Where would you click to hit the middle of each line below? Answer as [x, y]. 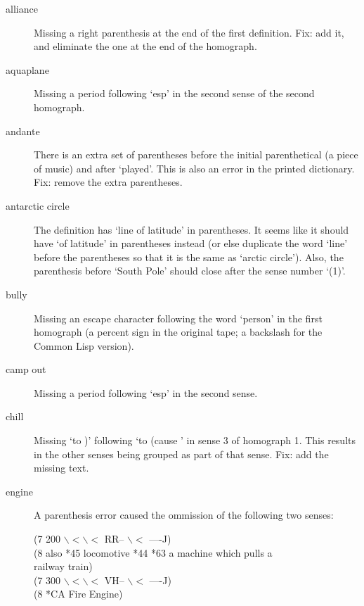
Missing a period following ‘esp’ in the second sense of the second [174, 93]
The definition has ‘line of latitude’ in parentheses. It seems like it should [191, 229]
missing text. [61, 468]
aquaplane [27, 69]
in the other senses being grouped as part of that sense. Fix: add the [181, 454]
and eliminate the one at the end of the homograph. [145, 46]
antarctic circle [38, 205]
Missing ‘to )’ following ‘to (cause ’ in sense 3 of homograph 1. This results [195, 440]
